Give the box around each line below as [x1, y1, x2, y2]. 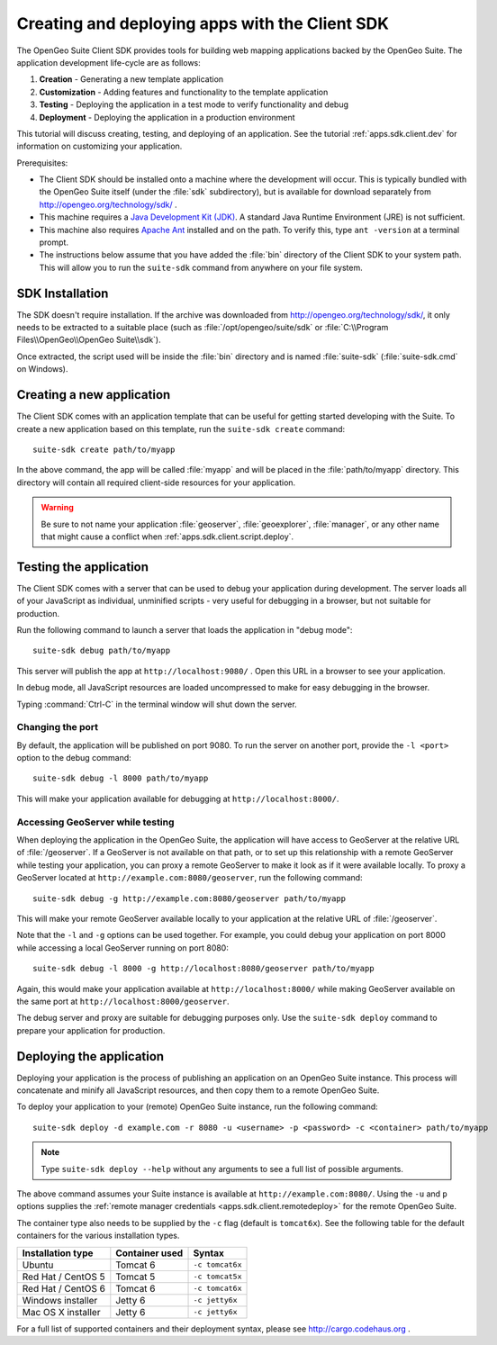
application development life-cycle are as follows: [16, 57, 202, 68]
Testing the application [16, 559, 149, 574]
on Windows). [16, 364, 68, 375]
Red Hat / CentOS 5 [22, 1270, 105, 1283]
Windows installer [22, 1294, 98, 1306]
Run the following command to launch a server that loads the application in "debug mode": [16, 624, 353, 635]
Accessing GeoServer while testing [16, 816, 175, 828]
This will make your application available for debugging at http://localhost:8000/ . [16, 793, 339, 804]
